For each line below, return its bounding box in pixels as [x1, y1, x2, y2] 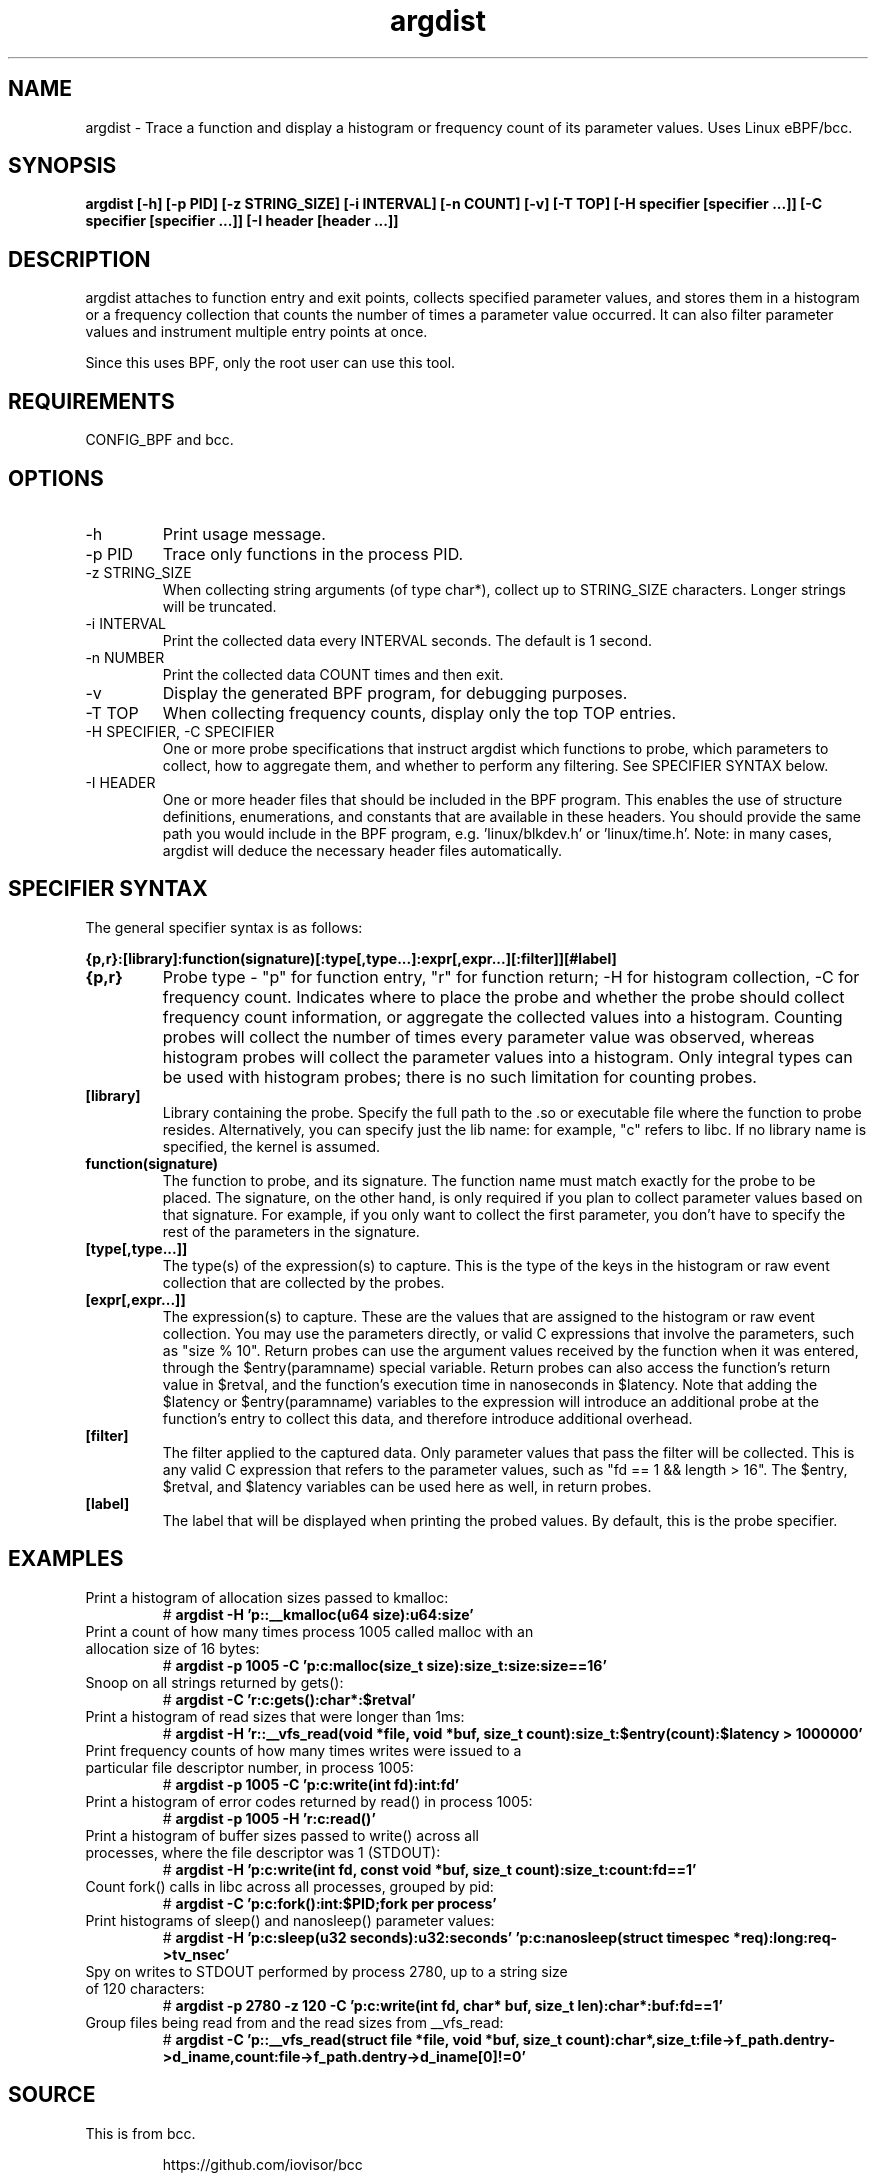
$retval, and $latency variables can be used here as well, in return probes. [162, 1477, 652, 1495]
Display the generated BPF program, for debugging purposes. [162, 682, 628, 703]
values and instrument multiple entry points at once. [85, 323, 428, 341]
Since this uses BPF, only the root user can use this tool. [85, 354, 456, 372]
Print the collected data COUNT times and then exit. [162, 665, 504, 683]
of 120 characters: [85, 1979, 205, 1997]
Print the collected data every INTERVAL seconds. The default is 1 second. [162, 631, 652, 649]
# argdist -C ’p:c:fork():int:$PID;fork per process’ [162, 1894, 497, 1912]
